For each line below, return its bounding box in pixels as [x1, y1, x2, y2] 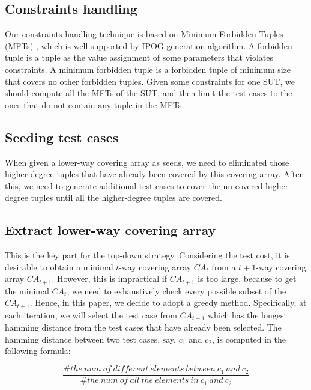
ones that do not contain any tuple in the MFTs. [5, 98, 184, 111]
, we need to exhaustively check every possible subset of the [67, 284, 286, 297]
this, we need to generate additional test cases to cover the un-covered [5, 179, 263, 192]
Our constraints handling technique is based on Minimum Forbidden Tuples [5, 28, 283, 40]
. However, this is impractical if [52, 272, 168, 285]
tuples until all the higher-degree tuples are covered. [31, 191, 222, 204]
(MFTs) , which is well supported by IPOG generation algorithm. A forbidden [5, 39, 292, 52]
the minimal [5, 284, 49, 297]
